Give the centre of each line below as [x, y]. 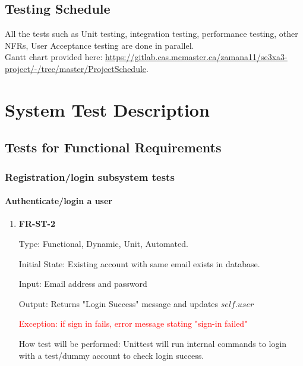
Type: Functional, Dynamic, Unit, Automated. [103, 243]
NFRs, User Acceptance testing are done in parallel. [100, 45]
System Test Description [107, 109]
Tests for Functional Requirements [113, 147]
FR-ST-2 [37, 223]
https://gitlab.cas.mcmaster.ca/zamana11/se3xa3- [196, 57]
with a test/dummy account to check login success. [111, 355]
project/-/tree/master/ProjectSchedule [76, 68]
